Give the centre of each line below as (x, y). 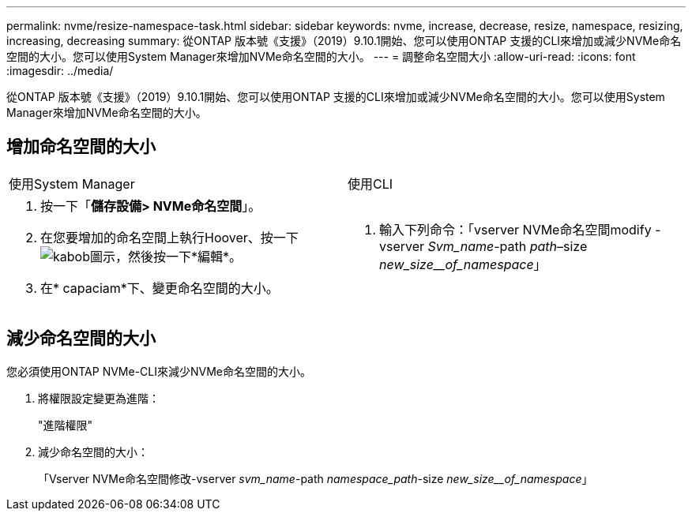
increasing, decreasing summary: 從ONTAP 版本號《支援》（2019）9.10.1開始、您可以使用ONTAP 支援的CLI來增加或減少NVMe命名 (344, 41)
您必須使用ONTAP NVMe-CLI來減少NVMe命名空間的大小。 (159, 371)
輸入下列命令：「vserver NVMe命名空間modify (515, 229)
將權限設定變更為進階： (99, 398)
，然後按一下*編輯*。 (179, 256)
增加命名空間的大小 (81, 147)
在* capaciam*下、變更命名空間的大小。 (160, 288)
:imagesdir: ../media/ (60, 71)
